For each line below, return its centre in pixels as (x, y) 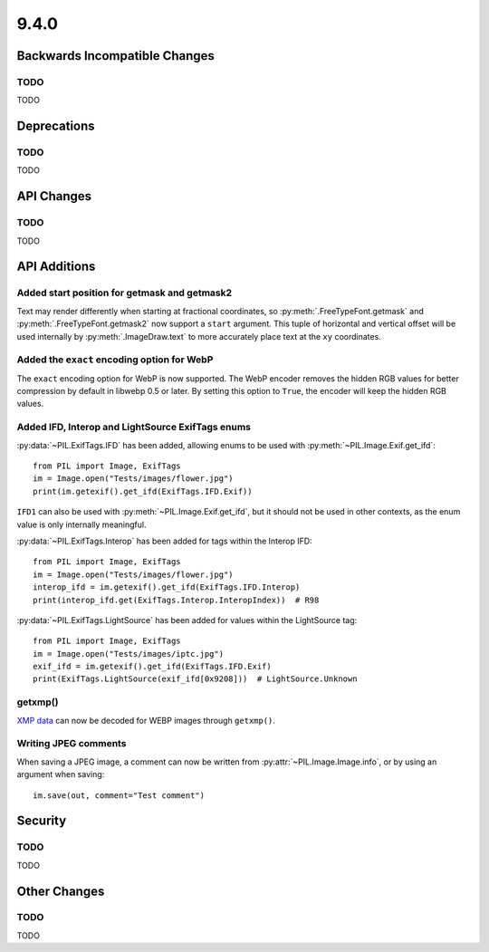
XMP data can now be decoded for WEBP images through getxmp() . (146, 720)
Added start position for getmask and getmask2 (125, 293)
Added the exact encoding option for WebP (115, 360)
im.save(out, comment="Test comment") (119, 795)
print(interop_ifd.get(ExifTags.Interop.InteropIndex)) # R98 (176, 600)
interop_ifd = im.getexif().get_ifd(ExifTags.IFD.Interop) (167, 587)
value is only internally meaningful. (81, 524)
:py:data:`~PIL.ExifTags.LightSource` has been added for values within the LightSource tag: (187, 620)
